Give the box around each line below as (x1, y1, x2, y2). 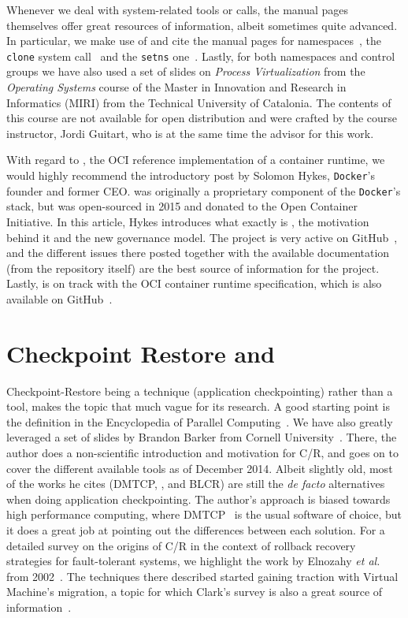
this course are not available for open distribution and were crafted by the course (6, 110, 398, 126)
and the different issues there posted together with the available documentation (6, 244, 390, 261)
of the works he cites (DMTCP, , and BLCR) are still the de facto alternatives (6, 475, 385, 492)
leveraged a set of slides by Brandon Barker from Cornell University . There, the (6, 429, 397, 445)
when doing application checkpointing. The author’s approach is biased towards (6, 490, 391, 507)
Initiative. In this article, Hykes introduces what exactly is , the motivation (6, 213, 369, 229)
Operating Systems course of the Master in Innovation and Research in (6, 79, 347, 95)
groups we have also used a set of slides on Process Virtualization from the (6, 63, 365, 80)
